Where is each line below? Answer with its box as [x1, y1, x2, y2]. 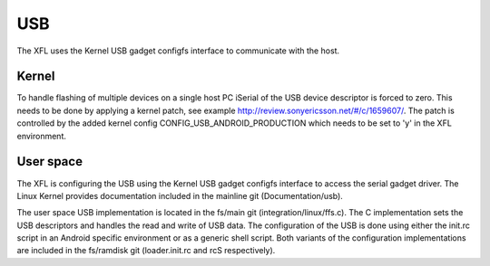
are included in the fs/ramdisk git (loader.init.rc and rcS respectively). [16, 245, 276, 256]
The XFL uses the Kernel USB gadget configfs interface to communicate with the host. [16, 45, 340, 56]
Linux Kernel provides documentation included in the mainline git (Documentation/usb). [16, 190, 344, 201]
